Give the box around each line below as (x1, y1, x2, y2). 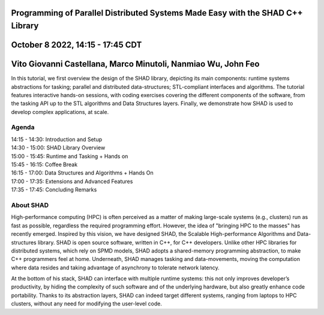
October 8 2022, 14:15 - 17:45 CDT (11, 40, 142, 50)
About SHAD (11, 201, 49, 209)
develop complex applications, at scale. (11, 108, 109, 115)
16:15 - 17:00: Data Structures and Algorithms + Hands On (11, 169, 154, 176)
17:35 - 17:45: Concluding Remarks (11, 186, 97, 193)
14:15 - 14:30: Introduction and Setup (11, 136, 102, 143)
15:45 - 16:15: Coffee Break (11, 161, 78, 168)
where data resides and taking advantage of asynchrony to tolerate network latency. (11, 264, 220, 271)
